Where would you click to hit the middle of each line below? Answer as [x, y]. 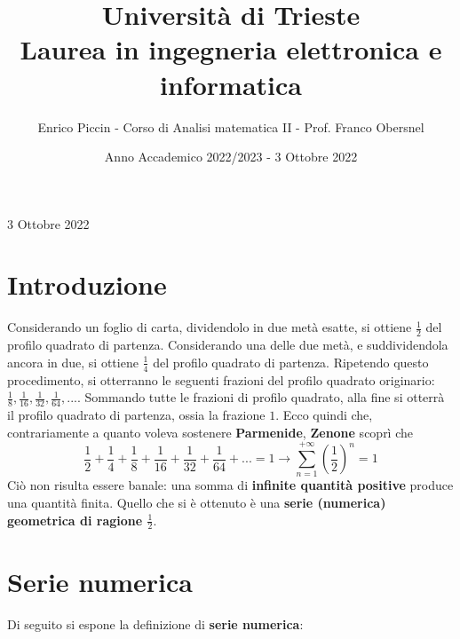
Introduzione [87, 284]
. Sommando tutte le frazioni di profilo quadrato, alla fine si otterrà [261, 397]
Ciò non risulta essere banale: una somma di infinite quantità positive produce [230, 485]
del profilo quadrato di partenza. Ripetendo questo [291, 362]
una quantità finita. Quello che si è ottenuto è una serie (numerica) [197, 502]
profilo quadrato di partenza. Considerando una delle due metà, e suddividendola [228, 345]
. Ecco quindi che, [324, 415]
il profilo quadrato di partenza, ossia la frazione [136, 415]
